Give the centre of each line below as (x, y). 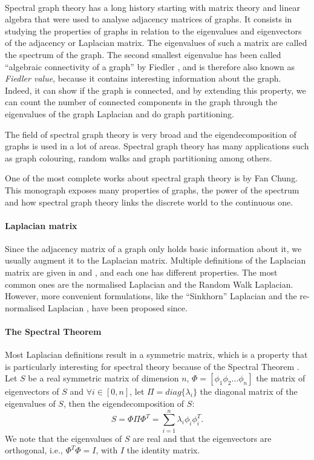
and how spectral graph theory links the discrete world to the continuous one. (149, 202)
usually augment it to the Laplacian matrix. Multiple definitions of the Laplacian (155, 260)
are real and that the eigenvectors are (202, 438)
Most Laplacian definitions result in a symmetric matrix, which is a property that (156, 355)
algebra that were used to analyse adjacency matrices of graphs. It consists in (149, 19)
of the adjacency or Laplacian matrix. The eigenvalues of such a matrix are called (156, 43)
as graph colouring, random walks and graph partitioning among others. (139, 157)
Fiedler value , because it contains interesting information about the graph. (143, 78)
